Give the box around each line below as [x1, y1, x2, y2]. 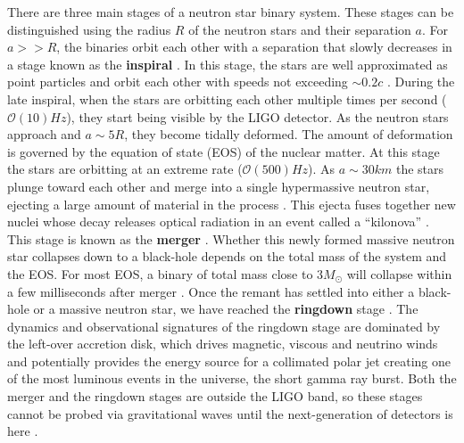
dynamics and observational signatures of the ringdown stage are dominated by [7, 316, 441, 335]
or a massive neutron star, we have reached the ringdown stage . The [33, 299, 418, 318]
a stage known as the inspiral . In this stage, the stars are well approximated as [7, 54, 448, 73]
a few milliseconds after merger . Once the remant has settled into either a [7, 282, 415, 300]
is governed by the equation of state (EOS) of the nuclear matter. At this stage [7, 142, 440, 160]
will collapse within [346, 264, 452, 283]
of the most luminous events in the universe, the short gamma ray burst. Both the [7, 369, 457, 388]
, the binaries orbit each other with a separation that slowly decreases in [56, 37, 452, 56]
